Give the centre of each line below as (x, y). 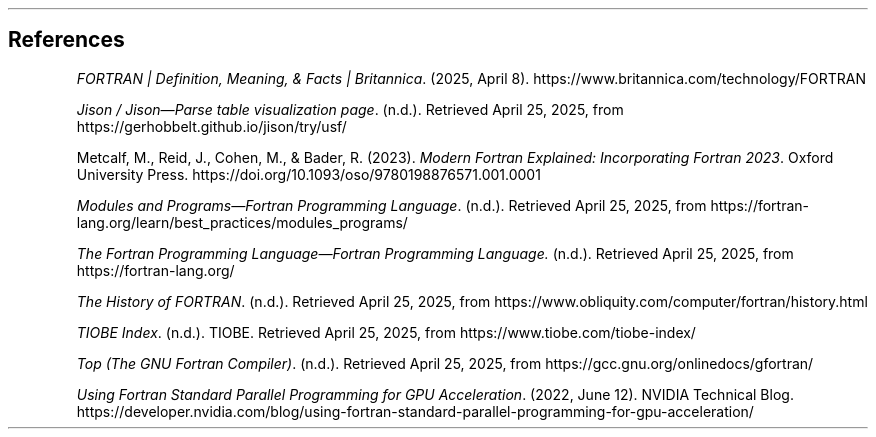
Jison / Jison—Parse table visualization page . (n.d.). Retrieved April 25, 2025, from (350, 109)
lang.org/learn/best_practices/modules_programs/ (242, 222)
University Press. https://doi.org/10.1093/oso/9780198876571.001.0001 (308, 174)
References (66, 40)
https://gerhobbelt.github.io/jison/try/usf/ (211, 126)
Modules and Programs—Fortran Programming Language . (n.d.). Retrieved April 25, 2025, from (391, 205)
